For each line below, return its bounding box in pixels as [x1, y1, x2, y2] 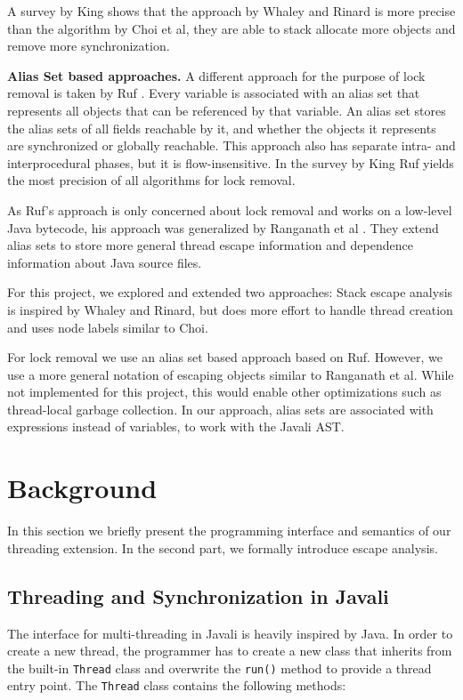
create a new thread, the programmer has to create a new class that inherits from [7, 641, 452, 660]
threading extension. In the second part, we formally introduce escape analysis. [7, 538, 438, 557]
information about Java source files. [7, 253, 202, 271]
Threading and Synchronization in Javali [7, 582, 389, 609]
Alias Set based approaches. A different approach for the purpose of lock [7, 66, 426, 84]
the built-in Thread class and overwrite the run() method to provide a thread [7, 658, 432, 677]
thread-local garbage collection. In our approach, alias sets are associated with [7, 399, 434, 418]
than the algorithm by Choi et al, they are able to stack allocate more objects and [7, 19, 456, 37]
